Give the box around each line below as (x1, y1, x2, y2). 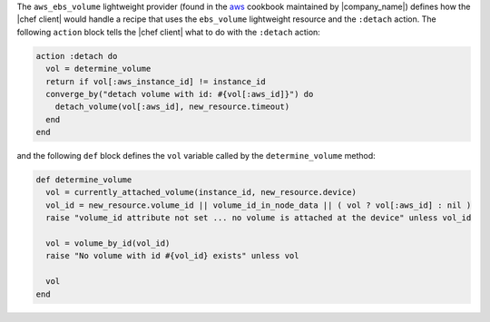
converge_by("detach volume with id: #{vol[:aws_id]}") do (45, 89, 314, 99)
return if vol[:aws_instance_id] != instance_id (45, 76, 267, 86)
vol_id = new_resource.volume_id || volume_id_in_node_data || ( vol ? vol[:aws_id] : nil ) (45, 200, 472, 210)
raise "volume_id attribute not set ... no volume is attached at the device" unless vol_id (45, 213, 472, 223)
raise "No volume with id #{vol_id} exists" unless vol (45, 250, 299, 261)
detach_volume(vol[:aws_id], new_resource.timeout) (54, 102, 290, 112)
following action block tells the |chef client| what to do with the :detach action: (16, 26, 321, 37)
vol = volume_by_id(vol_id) (45, 239, 171, 249)
